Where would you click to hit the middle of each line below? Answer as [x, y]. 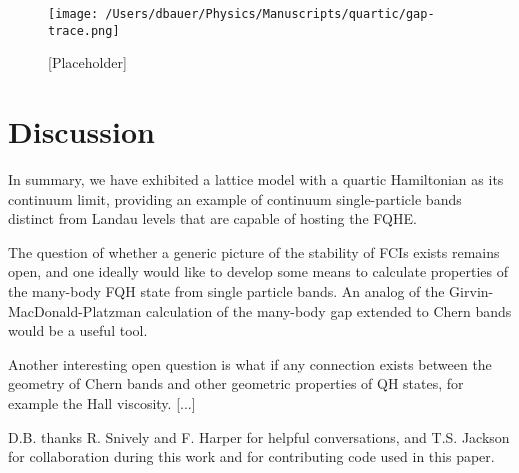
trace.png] [84, 30]
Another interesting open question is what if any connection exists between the [250, 363]
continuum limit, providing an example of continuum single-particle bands [235, 198]
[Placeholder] [87, 62]
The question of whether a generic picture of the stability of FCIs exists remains [254, 251]
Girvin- [471, 291]
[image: [73, 14]
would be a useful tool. [78, 330]
